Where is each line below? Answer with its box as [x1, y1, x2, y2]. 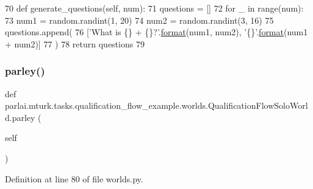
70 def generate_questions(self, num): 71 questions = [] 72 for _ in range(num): [5, 2, 304, 14]
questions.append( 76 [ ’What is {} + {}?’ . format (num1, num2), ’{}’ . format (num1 [5, 26, 308, 38]
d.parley [5, 111, 35, 123]
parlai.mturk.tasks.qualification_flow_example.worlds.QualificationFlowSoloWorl [5, 99, 308, 112]
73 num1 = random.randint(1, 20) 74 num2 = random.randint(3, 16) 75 [5, 13, 274, 26]
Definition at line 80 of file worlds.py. [5, 172, 143, 185]
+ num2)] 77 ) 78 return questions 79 [5, 37, 145, 50]
